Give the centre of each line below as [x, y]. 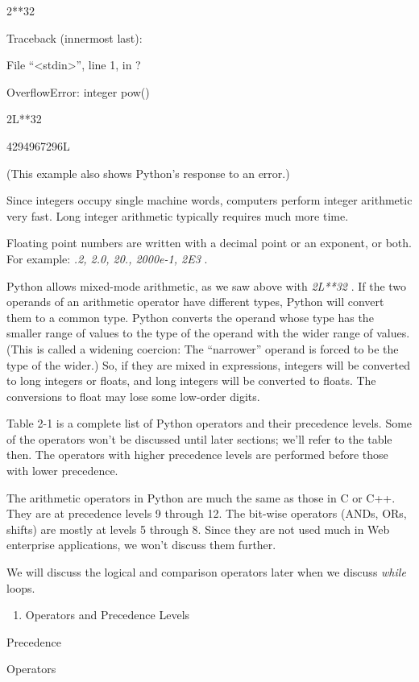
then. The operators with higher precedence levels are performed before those [197, 455]
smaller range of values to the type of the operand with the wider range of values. [208, 333]
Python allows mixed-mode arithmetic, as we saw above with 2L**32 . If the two [207, 285]
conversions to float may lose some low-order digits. [133, 396]
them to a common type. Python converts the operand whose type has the [190, 317]
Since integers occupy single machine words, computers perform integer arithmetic [209, 200]
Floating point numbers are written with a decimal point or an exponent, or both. [209, 243]
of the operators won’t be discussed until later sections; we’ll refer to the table [199, 438]
